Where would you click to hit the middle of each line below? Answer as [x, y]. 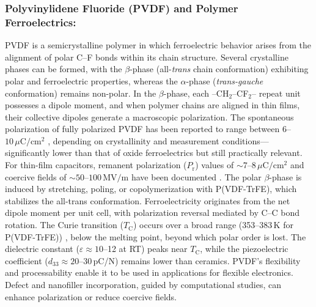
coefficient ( [27, 260]
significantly [28, 153]
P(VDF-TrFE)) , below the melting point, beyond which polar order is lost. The [156, 236]
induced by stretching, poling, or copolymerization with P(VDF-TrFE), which [151, 189]
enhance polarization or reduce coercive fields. [91, 296]
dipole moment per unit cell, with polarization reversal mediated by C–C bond [152, 213]
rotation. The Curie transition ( [64, 225]
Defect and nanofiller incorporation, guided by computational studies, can [143, 285]
